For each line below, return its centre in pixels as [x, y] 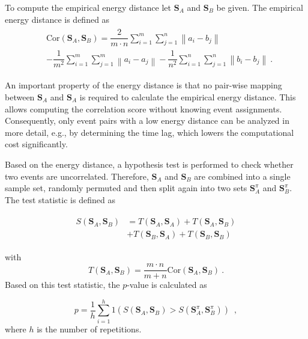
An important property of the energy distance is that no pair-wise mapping [143, 85]
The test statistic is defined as [60, 199]
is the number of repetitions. [89, 328]
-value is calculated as [167, 285]
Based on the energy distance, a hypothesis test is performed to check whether [149, 164]
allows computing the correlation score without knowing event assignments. [143, 108]
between [20, 97]
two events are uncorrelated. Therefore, [77, 176]
